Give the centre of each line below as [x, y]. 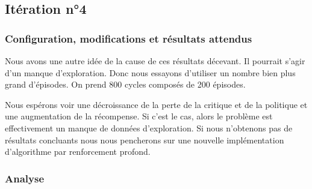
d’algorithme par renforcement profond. [78, 151]
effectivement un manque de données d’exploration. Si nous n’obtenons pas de [149, 127]
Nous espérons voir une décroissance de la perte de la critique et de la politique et [156, 104]
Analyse [25, 178]
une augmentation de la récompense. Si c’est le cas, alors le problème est [139, 116]
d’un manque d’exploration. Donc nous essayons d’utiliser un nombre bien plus [150, 72]
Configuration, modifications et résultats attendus [129, 38]
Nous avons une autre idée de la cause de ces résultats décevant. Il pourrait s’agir [155, 61]
